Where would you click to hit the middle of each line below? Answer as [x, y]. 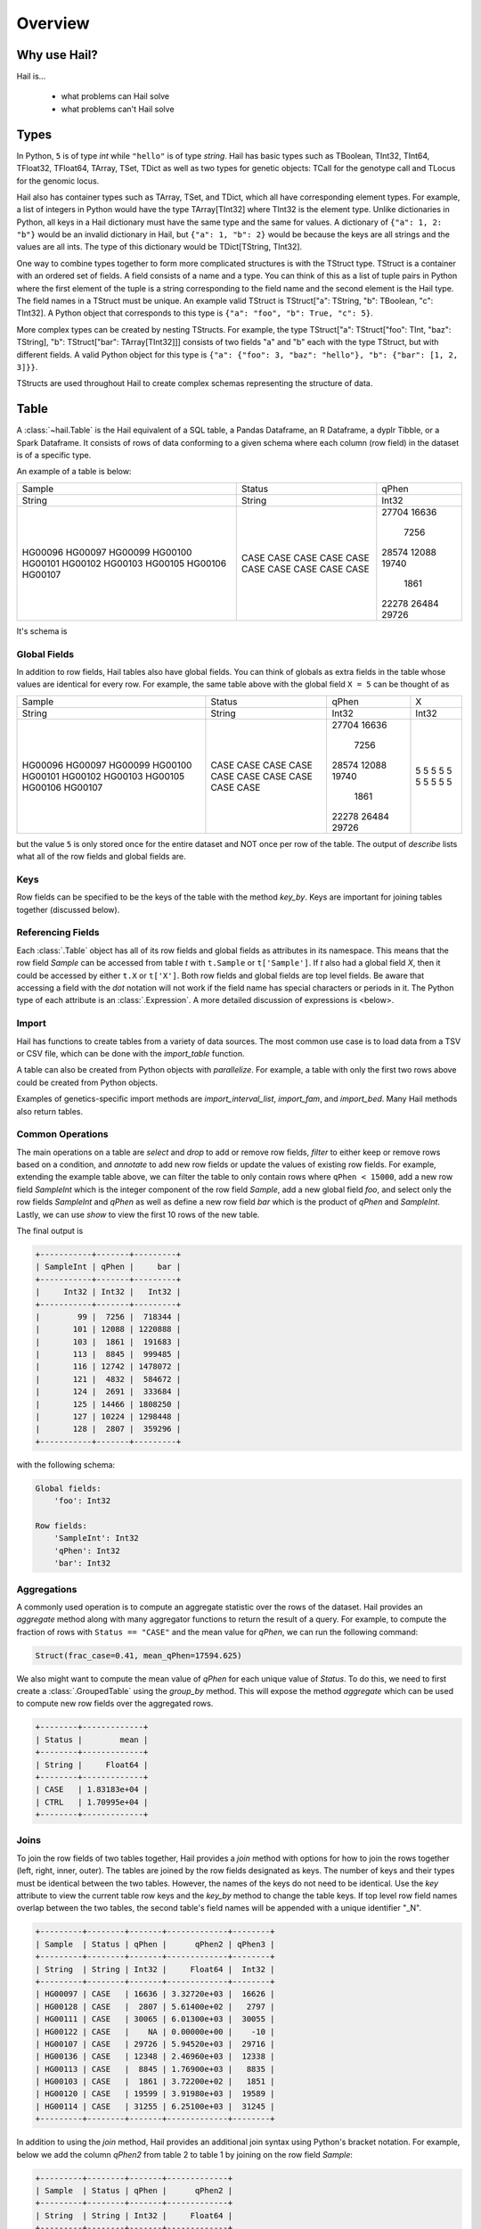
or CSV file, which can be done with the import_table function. [130, 1053]
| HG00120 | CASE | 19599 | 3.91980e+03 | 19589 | [155, 2094]
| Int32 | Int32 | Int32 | [108, 1292]
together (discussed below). [68, 909]
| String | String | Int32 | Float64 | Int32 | [155, 1969]
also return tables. [50, 1111]
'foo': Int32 [82, 1501]
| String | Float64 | [92, 1764]
